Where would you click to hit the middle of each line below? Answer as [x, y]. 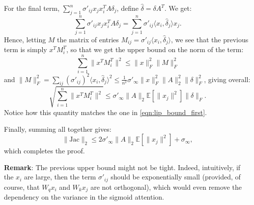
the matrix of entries [88, 39]
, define [127, 8]
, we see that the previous [210, 39]
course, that [22, 187]
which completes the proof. [44, 151]
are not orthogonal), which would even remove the [166, 187]
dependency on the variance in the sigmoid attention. [84, 197]
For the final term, [32, 8]
